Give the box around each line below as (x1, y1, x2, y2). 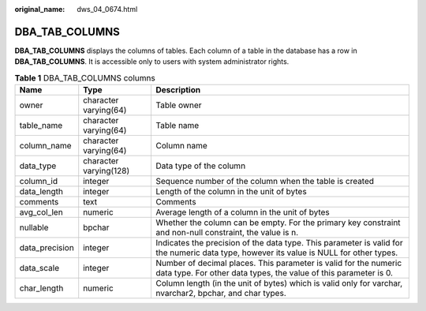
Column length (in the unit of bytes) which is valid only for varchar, (155, 278, 403, 289)
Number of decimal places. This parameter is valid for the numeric (155, 257, 402, 268)
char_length (19, 283, 64, 294)
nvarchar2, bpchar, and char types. (155, 288, 287, 299)
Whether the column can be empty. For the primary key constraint (155, 217, 402, 228)
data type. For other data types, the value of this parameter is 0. (155, 268, 394, 279)
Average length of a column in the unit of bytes (155, 207, 331, 218)
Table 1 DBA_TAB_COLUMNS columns (14, 72, 155, 83)
